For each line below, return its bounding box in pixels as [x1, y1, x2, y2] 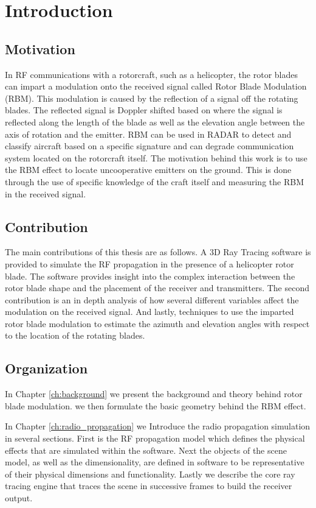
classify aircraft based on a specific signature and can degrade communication [5, 139, 294, 152]
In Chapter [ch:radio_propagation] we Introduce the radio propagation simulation [5, 420, 311, 432]
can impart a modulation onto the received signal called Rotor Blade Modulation [5, 80, 307, 93]
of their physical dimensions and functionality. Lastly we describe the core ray [5, 467, 295, 480]
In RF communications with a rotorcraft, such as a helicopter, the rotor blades [5, 68, 298, 80]
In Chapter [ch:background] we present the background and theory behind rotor [5, 387, 303, 400]
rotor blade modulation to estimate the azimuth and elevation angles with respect [5, 317, 310, 330]
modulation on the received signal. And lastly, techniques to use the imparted [5, 305, 294, 318]
